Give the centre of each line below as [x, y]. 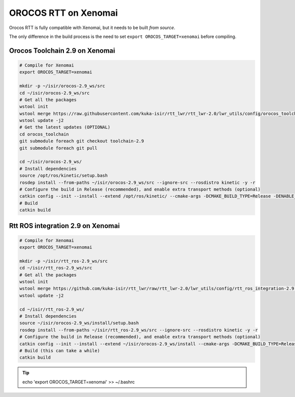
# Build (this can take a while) [60, 350]
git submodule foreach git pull [59, 148]
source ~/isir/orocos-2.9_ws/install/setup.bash [79, 323]
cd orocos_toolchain [44, 134]
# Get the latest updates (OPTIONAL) [65, 127]
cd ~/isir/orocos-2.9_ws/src [55, 93]
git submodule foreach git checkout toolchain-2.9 [82, 141]
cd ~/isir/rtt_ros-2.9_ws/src [56, 268]
